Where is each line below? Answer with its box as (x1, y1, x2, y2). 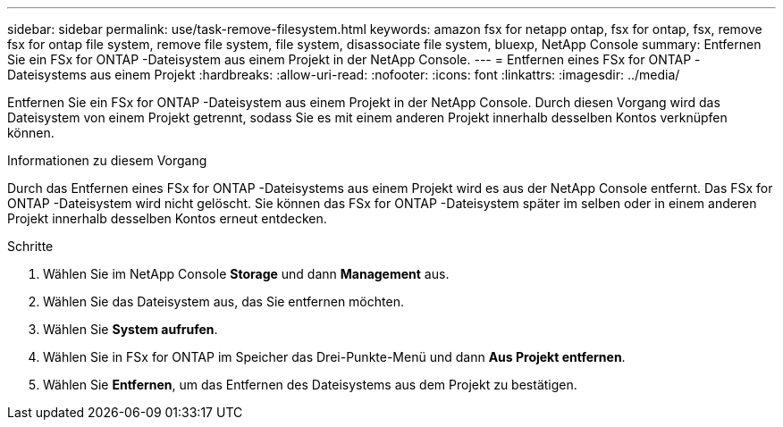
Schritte (7, 239, 54, 254)
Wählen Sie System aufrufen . (43, 322, 218, 337)
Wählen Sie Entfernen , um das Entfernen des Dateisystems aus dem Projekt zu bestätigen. (43, 377, 577, 392)
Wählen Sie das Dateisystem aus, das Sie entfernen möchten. (43, 294, 404, 309)
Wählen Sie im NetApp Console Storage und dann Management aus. (43, 266, 450, 281)
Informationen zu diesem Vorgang (7, 153, 207, 168)
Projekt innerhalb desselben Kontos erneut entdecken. (7, 211, 327, 226)
